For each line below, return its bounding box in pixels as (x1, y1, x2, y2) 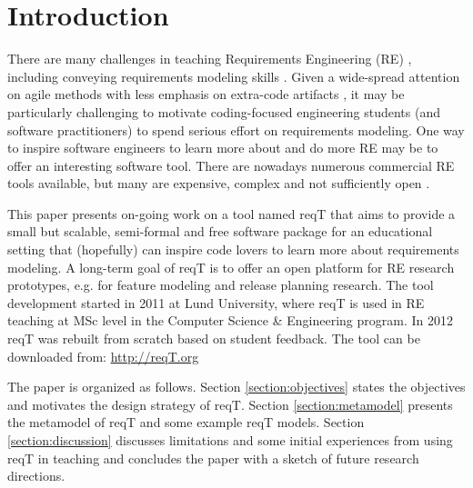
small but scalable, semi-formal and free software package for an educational (7, 222, 433, 241)
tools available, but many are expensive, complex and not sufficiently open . (7, 174, 430, 193)
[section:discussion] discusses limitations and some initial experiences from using (7, 431, 453, 449)
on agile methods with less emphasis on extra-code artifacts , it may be (7, 85, 405, 104)
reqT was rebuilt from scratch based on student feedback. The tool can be (7, 329, 420, 348)
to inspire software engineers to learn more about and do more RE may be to (7, 138, 438, 157)
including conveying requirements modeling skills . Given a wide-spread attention (7, 66, 460, 85)
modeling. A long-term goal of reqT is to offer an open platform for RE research (7, 257, 455, 276)
